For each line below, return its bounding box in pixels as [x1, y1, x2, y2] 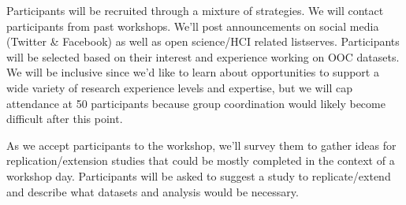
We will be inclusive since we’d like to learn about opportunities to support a [6, 64, 379, 80]
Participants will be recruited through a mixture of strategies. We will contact [6, 2, 384, 18]
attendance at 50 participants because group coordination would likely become [6, 95, 386, 111]
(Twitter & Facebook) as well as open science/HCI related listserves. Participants [6, 33, 400, 50]
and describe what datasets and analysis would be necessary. [6, 183, 299, 199]
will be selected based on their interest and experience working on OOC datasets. [6, 48, 400, 65]
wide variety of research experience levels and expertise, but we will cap [6, 79, 353, 95]
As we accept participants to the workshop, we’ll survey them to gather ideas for [6, 136, 397, 153]
